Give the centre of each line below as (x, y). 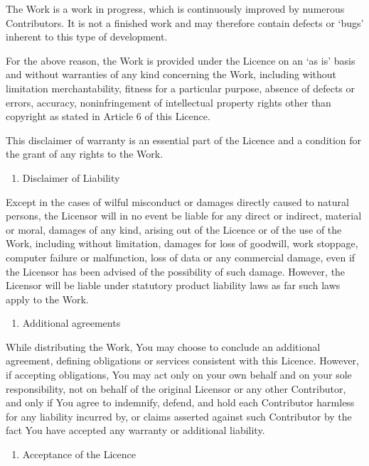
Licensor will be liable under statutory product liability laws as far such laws (173, 285)
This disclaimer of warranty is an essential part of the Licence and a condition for (184, 140)
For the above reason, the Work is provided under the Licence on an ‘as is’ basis (181, 60)
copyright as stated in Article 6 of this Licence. (108, 116)
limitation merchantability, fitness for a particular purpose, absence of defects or (181, 88)
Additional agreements (71, 323)
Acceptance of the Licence (79, 454)
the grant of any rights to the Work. (85, 154)
